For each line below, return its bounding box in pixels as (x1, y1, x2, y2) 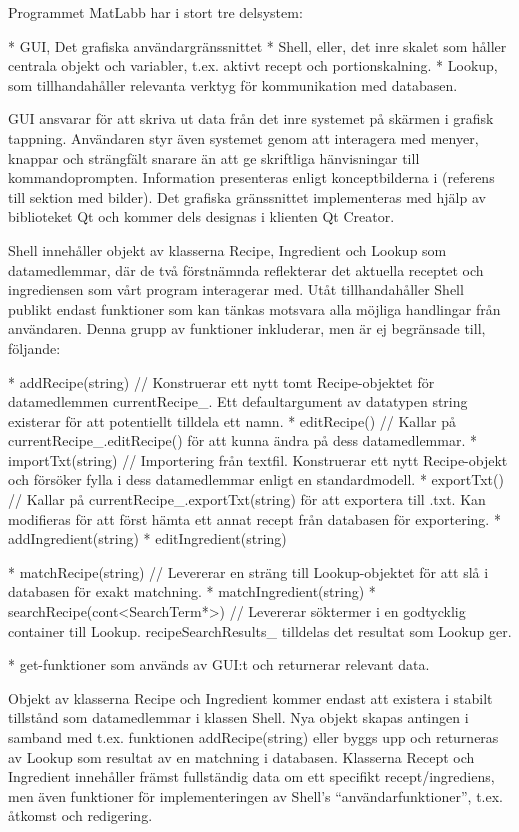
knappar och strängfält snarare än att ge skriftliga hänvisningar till (8, 147, 420, 168)
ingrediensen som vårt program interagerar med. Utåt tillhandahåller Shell (8, 279, 464, 300)
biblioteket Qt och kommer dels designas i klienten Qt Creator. (8, 206, 395, 227)
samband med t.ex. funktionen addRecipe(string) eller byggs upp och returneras (8, 727, 499, 747)
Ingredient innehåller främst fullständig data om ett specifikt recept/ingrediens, (8, 766, 495, 787)
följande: (8, 337, 61, 358)
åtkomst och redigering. (8, 805, 153, 826)
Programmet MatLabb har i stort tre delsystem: (8, 2, 303, 22)
